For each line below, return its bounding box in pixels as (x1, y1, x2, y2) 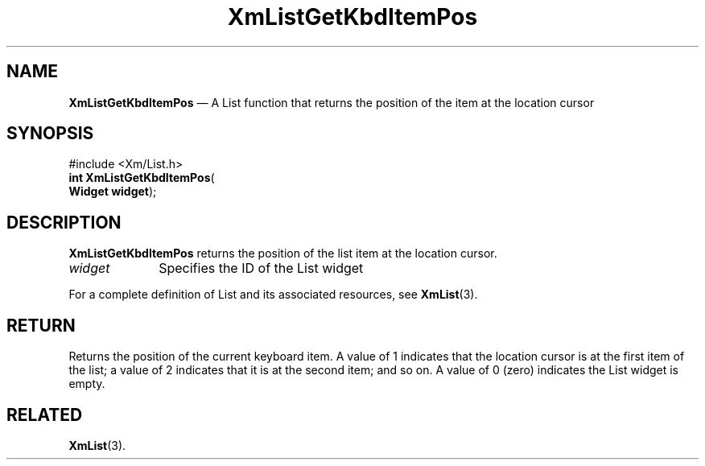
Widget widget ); (68, 184, 157, 199)
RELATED (6, 404, 83, 425)
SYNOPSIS (6, 123, 94, 144)
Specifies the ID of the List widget (159, 260, 364, 277)
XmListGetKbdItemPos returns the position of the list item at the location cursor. (68, 246, 497, 261)
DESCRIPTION (6, 212, 122, 233)
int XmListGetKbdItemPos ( (68, 171, 215, 185)
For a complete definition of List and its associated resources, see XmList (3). (68, 287, 478, 302)
